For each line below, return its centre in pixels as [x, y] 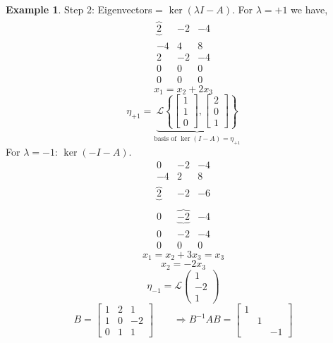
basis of [165, 138]
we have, [309, 9]
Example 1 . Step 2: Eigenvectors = [85, 9]
